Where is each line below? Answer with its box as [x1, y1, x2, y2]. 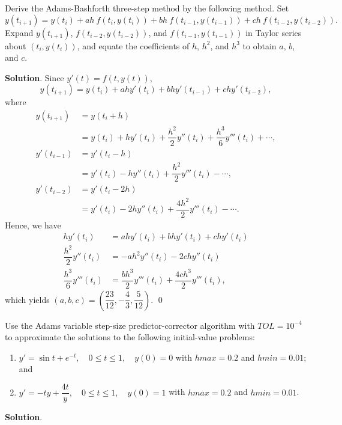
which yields [5, 293, 50, 305]
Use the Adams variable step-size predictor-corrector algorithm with [5, 319, 255, 331]
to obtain [242, 39, 277, 52]
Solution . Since [5, 71, 64, 84]
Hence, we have [5, 218, 61, 231]
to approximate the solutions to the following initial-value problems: [5, 331, 255, 343]
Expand [5, 26, 34, 38]
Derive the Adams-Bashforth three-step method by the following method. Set [5, 2, 289, 14]
